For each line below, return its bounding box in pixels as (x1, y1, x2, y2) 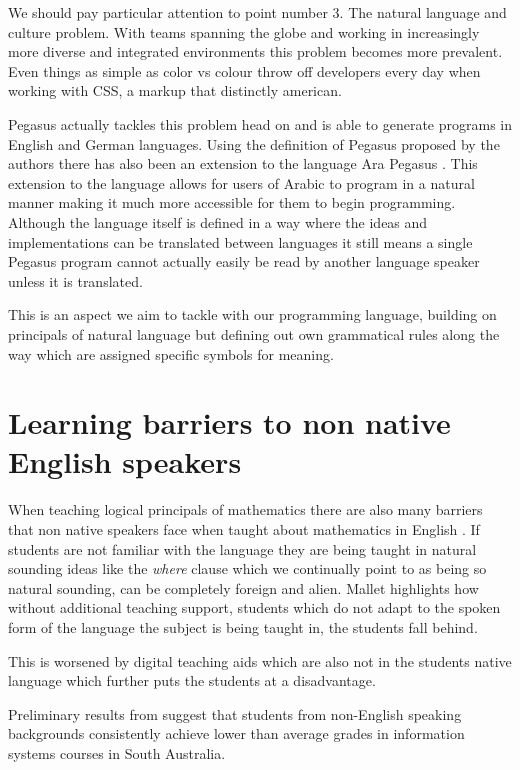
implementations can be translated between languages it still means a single (8, 231, 473, 252)
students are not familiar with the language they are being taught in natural (8, 538, 477, 559)
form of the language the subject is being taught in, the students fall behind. (8, 616, 478, 637)
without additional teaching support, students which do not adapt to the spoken (8, 597, 501, 618)
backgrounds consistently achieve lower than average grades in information (8, 723, 465, 744)
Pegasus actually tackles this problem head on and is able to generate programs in (8, 113, 513, 134)
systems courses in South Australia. (8, 742, 226, 763)
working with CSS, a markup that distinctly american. (8, 80, 342, 101)
